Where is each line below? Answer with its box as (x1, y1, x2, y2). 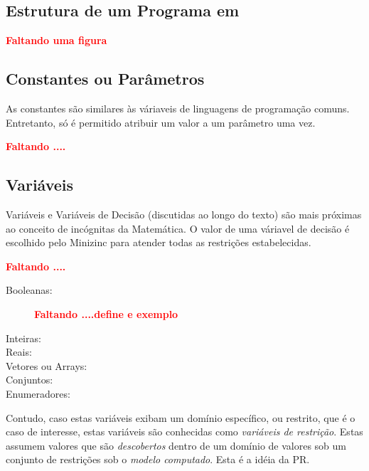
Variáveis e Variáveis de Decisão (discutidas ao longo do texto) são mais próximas (6, 206, 362, 221)
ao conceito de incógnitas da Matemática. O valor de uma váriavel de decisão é (6, 221, 350, 235)
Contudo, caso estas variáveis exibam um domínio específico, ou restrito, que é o (6, 410, 355, 425)
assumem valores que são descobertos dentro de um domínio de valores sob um (6, 438, 347, 453)
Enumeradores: (6, 386, 70, 401)
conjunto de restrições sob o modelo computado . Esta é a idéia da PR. (6, 452, 310, 467)
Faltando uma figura (6, 33, 107, 48)
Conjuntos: (6, 372, 53, 387)
